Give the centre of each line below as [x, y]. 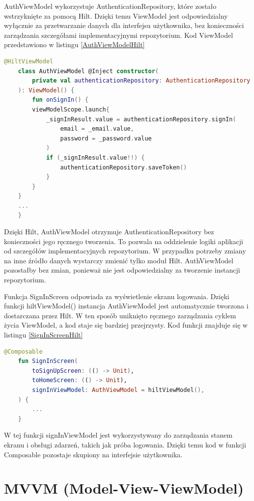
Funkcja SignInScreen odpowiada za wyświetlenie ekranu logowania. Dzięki [117, 296]
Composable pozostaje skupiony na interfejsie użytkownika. [93, 454]
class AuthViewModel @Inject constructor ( [88, 71]
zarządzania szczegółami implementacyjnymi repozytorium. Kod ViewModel [119, 35]
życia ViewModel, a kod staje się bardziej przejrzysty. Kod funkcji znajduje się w [126, 325]
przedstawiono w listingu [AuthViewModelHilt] [74, 44]
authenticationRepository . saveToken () [124, 167]
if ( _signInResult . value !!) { [95, 157]
